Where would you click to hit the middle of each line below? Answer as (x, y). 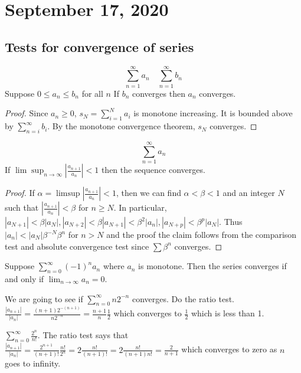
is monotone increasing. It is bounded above (213, 113)
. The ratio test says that (83, 335)
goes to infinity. (33, 363)
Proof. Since (27, 113)
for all (92, 93)
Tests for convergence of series (99, 46)
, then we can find (148, 193)
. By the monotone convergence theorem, (121, 126)
